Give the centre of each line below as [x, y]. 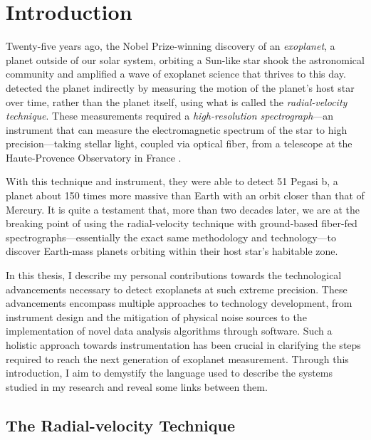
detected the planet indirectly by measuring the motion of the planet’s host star [180, 87]
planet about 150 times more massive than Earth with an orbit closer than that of [185, 195]
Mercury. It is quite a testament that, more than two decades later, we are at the [183, 209]
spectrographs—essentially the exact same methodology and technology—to [171, 237]
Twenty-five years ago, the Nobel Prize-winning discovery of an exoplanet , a [171, 46]
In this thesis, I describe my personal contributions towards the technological [174, 275]
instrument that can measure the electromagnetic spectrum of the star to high [177, 129]
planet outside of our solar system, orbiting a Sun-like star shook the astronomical [185, 59]
